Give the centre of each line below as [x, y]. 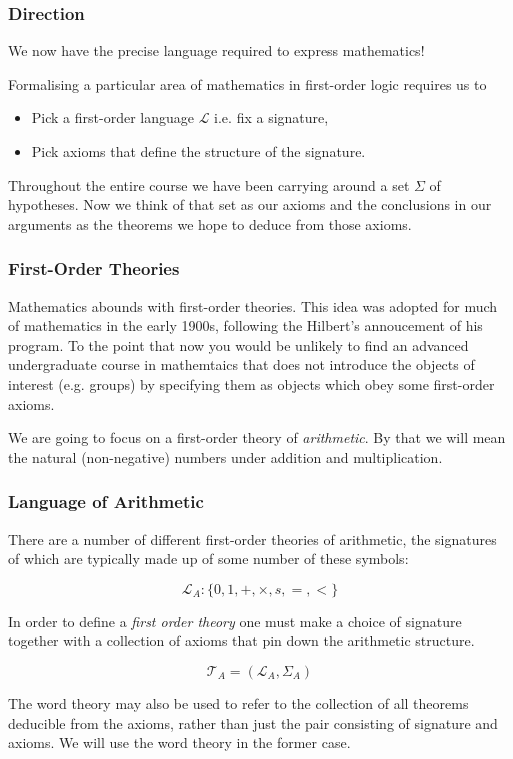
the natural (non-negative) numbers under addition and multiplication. [225, 456]
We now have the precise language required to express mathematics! [216, 50]
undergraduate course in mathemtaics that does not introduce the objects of [241, 364]
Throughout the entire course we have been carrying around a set [209, 184]
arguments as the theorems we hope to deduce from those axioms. [210, 223]
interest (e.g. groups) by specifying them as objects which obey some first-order [251, 383]
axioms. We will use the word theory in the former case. [179, 742]
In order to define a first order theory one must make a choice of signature [235, 620]
